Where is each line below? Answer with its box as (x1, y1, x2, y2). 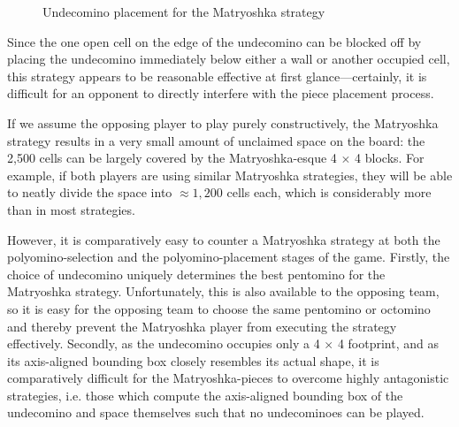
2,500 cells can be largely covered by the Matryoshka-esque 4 (7, 149, 337, 167)
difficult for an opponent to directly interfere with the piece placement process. (7, 84, 434, 103)
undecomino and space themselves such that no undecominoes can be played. (7, 403, 425, 422)
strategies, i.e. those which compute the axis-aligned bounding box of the (7, 385, 403, 404)
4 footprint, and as (337, 334, 439, 353)
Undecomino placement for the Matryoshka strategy (42, 3, 325, 20)
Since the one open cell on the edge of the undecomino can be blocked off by (7, 32, 422, 50)
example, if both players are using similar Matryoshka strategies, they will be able (7, 165, 453, 184)
